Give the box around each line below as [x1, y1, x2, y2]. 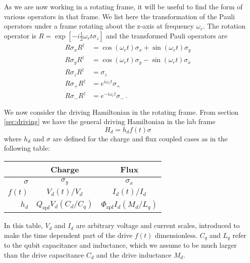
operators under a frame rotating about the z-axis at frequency [4, 21, 194, 31]
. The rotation [203, 21, 246, 31]
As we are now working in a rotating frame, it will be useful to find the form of [4, 1, 243, 11]
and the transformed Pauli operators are [106, 30, 228, 40]
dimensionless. [155, 230, 198, 240]
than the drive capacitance [4, 249, 84, 260]
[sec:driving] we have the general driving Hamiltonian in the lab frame [4, 116, 216, 127]
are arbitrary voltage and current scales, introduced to [76, 220, 240, 230]
